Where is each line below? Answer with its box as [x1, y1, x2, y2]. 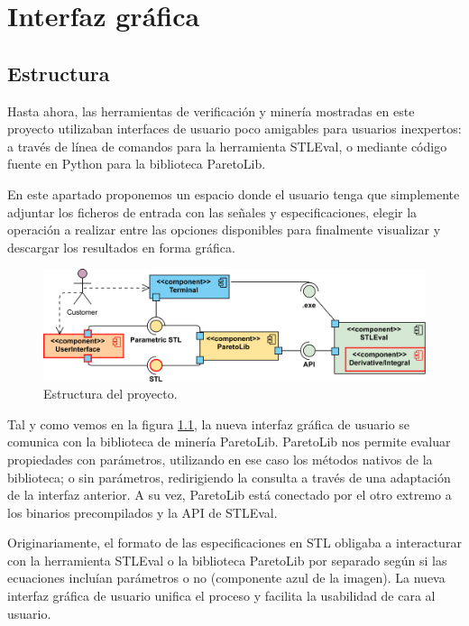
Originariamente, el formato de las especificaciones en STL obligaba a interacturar [7, 533, 462, 552]
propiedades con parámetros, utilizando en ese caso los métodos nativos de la [7, 449, 433, 468]
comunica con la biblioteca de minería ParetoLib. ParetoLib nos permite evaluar [7, 432, 451, 451]
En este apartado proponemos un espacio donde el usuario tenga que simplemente [7, 184, 460, 203]
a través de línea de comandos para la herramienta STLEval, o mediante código [7, 136, 447, 155]
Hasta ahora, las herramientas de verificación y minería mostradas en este [7, 101, 415, 120]
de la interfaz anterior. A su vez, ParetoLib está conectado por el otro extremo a [7, 485, 452, 504]
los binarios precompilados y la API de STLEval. [7, 502, 278, 521]
